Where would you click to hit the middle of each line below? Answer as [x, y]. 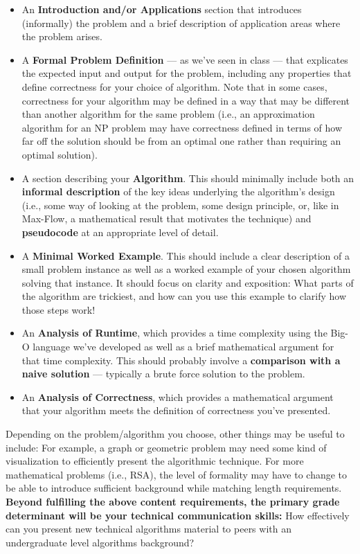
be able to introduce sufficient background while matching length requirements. [174, 488]
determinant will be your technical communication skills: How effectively [178, 515]
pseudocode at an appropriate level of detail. [120, 232]
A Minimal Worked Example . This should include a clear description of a [186, 255]
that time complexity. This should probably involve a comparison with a [181, 360]
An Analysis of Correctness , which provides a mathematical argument [178, 396]
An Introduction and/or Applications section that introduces [162, 9]
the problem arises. [62, 36]
